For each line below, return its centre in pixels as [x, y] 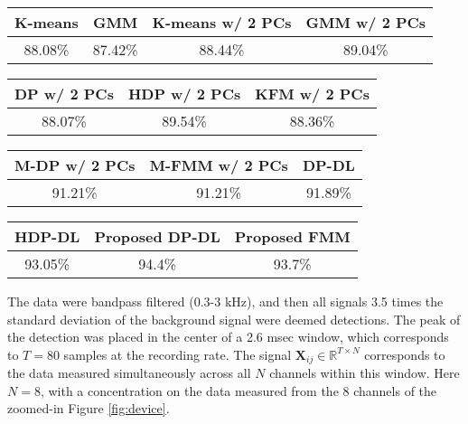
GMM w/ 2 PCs [366, 22]
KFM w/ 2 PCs [312, 94]
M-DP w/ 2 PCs [75, 165]
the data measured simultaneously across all [129, 373]
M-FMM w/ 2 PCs [219, 165]
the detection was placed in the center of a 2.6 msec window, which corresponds [228, 337]
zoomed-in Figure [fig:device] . [89, 408]
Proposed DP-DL [157, 236]
